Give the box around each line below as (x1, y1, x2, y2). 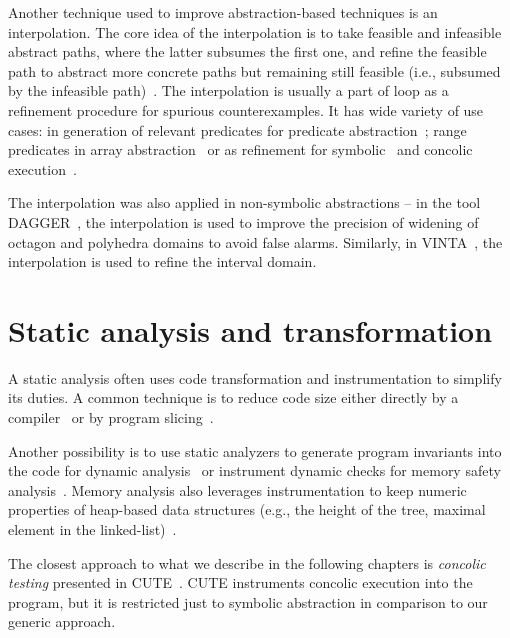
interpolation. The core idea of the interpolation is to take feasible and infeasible (8, 21, 502, 42)
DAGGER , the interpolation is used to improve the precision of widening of (8, 211, 479, 232)
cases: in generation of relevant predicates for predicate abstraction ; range (8, 119, 467, 140)
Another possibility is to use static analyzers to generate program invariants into (8, 440, 502, 461)
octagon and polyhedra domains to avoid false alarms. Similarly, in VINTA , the (8, 231, 503, 252)
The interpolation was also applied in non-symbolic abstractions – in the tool (8, 192, 481, 213)
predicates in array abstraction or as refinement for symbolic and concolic (8, 139, 473, 160)
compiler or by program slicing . (8, 407, 214, 428)
